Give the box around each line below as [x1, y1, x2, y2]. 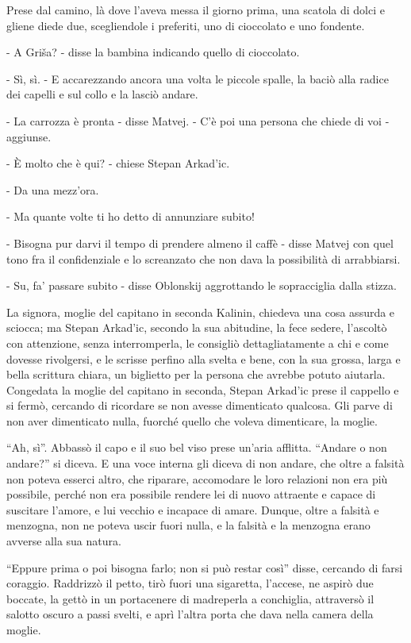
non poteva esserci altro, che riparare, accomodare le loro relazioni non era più [6, 470, 388, 487]
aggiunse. [6, 128, 52, 144]
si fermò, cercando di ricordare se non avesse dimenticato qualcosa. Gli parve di [6, 397, 393, 414]
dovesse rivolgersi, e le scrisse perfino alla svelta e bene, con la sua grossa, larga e [6, 350, 401, 367]
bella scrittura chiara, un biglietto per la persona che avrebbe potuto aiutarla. [6, 366, 386, 383]
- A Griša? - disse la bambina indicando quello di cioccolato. [6, 44, 300, 60]
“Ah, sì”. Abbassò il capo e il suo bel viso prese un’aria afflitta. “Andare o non [6, 439, 387, 456]
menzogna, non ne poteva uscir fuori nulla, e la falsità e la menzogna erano [6, 517, 371, 533]
